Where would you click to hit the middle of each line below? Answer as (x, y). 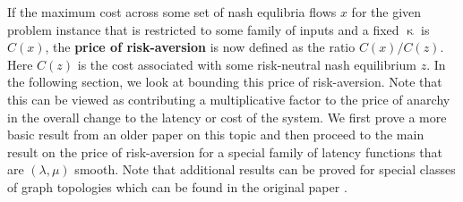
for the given (386, 12)
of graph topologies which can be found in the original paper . (177, 186)
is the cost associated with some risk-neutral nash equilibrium (247, 64)
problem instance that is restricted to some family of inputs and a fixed (203, 29)
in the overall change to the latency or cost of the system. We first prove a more (227, 117)
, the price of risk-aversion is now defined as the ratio (200, 47)
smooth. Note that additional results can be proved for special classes (265, 169)
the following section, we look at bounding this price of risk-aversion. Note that (225, 82)
